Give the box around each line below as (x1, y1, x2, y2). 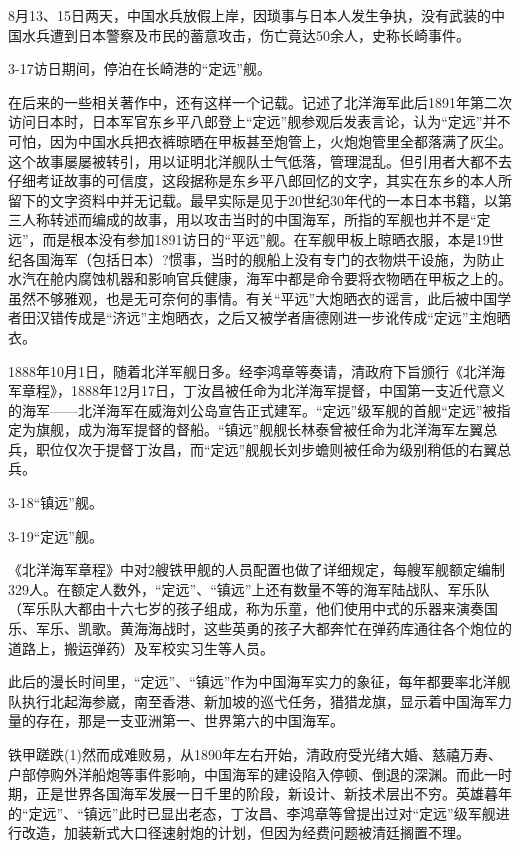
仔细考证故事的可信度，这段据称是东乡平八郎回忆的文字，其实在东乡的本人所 (8, 170, 512, 191)
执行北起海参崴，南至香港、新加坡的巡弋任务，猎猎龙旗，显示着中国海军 (21, 690, 498, 711)
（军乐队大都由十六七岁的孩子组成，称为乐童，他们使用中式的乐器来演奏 (8, 598, 484, 619)
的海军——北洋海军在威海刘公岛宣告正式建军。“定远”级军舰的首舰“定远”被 (8, 399, 497, 420)
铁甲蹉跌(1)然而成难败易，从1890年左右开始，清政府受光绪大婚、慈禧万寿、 (8, 744, 502, 764)
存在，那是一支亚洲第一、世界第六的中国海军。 (35, 710, 344, 731)
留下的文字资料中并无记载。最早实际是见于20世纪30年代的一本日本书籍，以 (8, 189, 498, 210)
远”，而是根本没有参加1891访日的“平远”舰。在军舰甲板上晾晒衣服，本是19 (8, 228, 490, 249)
